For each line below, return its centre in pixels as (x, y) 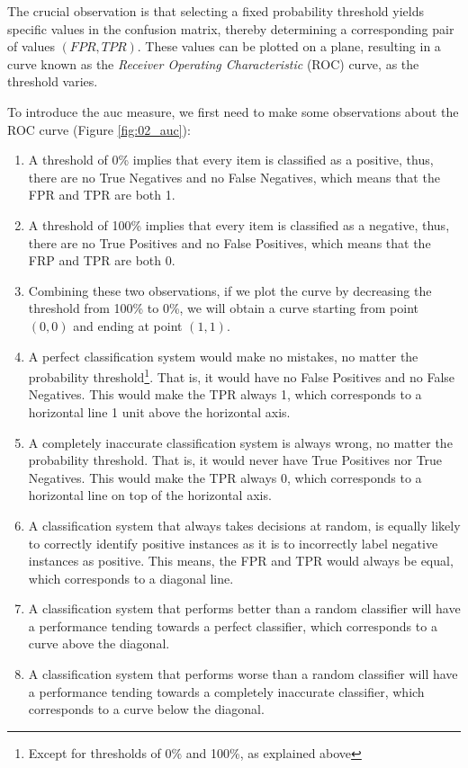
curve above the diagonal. (99, 643)
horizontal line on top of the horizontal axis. (150, 495)
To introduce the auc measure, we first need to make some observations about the (233, 111)
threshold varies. (53, 81)
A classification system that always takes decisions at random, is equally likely (244, 525)
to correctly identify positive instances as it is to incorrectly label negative (233, 543)
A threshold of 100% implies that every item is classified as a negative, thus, (239, 224)
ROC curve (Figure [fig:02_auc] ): (99, 129)
